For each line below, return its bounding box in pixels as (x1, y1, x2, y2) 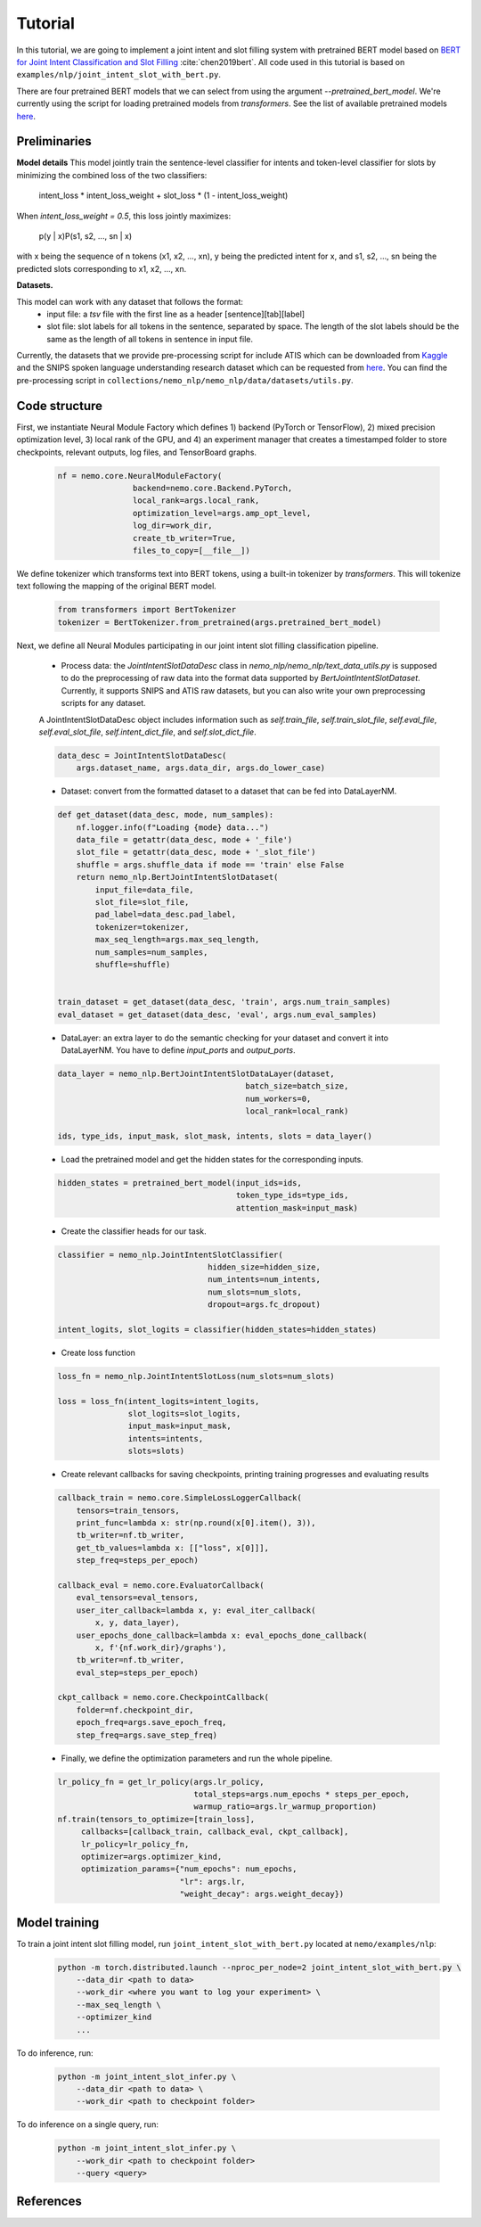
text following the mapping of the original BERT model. (16, 580, 217, 592)
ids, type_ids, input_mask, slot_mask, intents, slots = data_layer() (57, 1130, 373, 1141)
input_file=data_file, (94, 884, 195, 895)
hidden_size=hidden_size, (208, 1261, 321, 1272)
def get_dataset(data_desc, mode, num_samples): (57, 809, 274, 820)
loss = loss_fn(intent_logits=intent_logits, (57, 1396, 260, 1406)
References (16, 2194, 82, 2209)
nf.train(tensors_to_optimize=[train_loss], (57, 1814, 256, 1824)
